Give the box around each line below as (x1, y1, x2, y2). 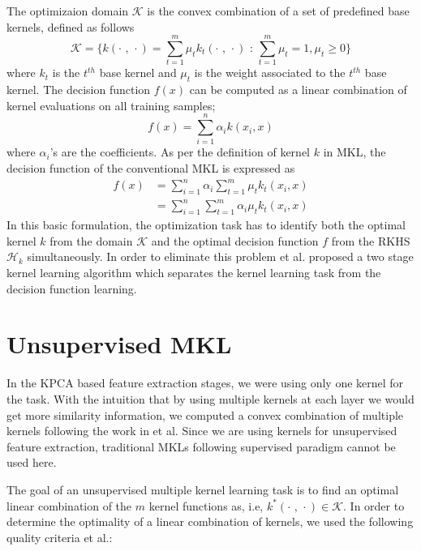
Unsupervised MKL (6, 327, 232, 361)
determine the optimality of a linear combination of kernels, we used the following (6, 513, 414, 530)
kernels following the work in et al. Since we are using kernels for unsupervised (6, 422, 397, 439)
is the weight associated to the (194, 64, 346, 81)
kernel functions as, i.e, (148, 497, 264, 514)
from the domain (49, 232, 133, 249)
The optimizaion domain (6, 2, 129, 19)
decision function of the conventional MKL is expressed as (6, 160, 295, 177)
